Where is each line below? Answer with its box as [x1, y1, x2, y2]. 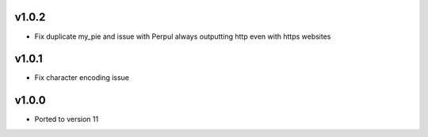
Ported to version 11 [34, 115, 99, 124]
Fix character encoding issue [34, 73, 130, 82]
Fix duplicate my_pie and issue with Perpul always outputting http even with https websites [34, 32, 331, 41]
